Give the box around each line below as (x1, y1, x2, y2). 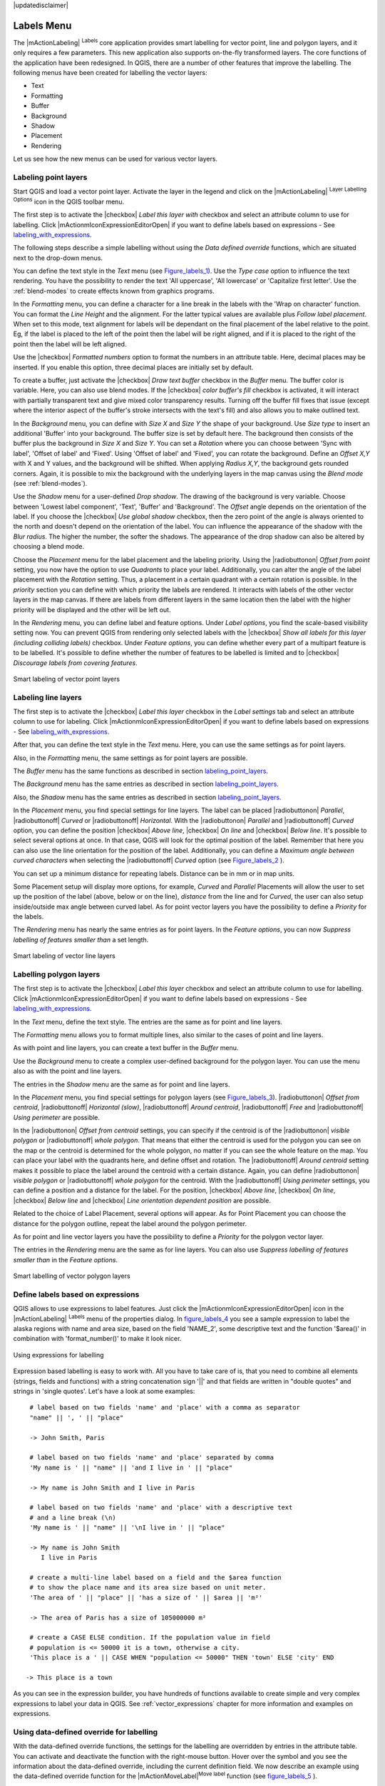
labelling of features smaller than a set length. (13, 935, 149, 944)
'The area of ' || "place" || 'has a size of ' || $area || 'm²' (29, 1593, 263, 1602)
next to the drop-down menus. (13, 254, 103, 262)
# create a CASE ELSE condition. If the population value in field (29, 1633, 270, 1642)
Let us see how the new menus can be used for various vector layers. (13, 154, 217, 164)
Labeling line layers (13, 692, 82, 702)
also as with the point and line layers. (13, 1067, 123, 1075)
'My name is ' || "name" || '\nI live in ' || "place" (29, 1524, 225, 1532)
